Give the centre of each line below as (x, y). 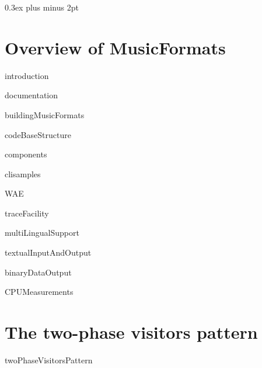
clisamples (23, 173)
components (26, 154)
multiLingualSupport (42, 233)
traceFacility (27, 213)
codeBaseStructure (38, 134)
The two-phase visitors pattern (131, 332)
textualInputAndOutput (48, 252)
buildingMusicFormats (45, 114)
